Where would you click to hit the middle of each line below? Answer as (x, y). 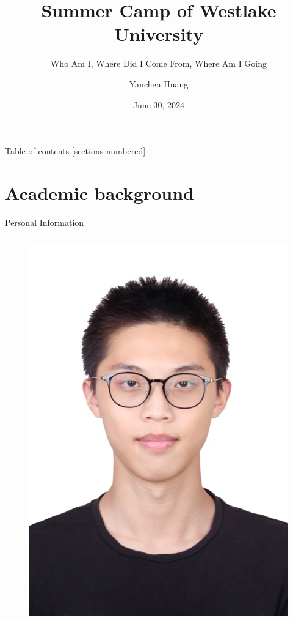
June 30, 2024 (159, 104)
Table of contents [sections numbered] (75, 151)
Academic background (99, 192)
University (159, 34)
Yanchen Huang (159, 84)
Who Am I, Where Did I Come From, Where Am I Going (159, 63)
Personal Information (45, 222)
